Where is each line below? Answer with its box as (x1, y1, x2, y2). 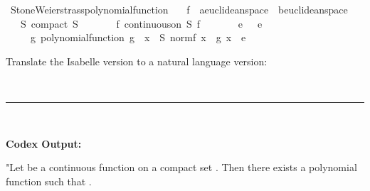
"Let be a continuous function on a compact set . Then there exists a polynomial (6, 160, 357, 175)
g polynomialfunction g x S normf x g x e (30, 30, 246, 45)
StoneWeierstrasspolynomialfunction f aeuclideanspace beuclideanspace (10, 2, 348, 16)
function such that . (6, 173, 92, 188)
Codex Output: (6, 136, 82, 151)
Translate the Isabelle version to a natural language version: (6, 53, 268, 68)
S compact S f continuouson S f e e (20, 16, 263, 31)
